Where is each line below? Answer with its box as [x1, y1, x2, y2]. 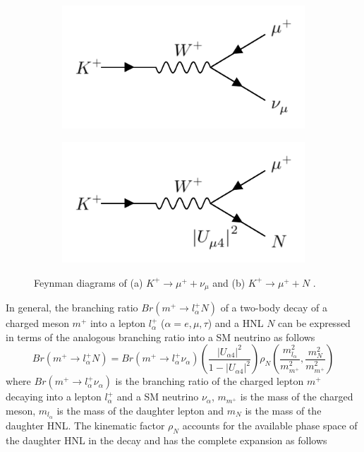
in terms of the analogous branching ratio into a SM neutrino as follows [6, 329, 315, 344]
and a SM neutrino [116, 389, 199, 404]
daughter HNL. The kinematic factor [6, 417, 165, 432]
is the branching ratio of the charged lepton [115, 374, 304, 388]
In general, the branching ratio [6, 300, 138, 315]
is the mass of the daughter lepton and [56, 403, 224, 417]
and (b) [212, 275, 245, 290]
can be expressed [278, 316, 351, 331]
